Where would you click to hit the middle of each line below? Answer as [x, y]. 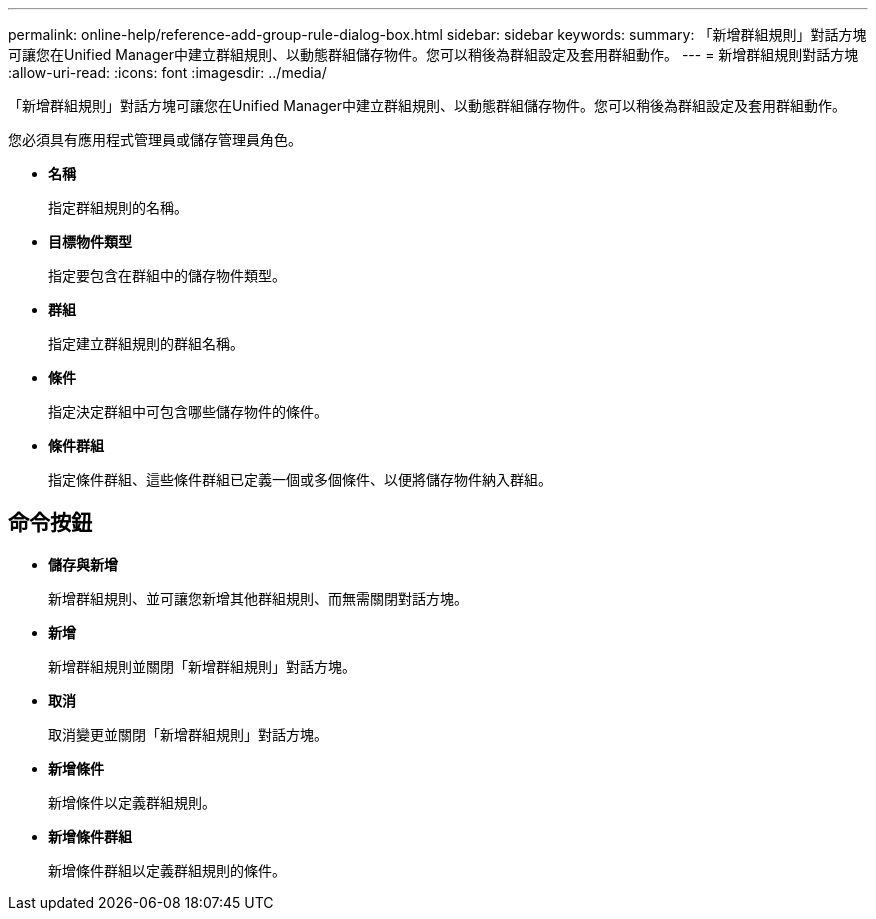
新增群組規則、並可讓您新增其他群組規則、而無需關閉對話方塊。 [258, 598]
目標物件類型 [90, 241]
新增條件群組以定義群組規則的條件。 [167, 870]
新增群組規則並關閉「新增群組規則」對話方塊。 [202, 666]
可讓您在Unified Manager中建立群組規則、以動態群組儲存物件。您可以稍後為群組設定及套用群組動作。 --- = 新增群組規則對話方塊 [433, 54]
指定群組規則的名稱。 [118, 207]
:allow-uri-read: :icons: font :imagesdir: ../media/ [167, 72]
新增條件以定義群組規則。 [132, 802]
